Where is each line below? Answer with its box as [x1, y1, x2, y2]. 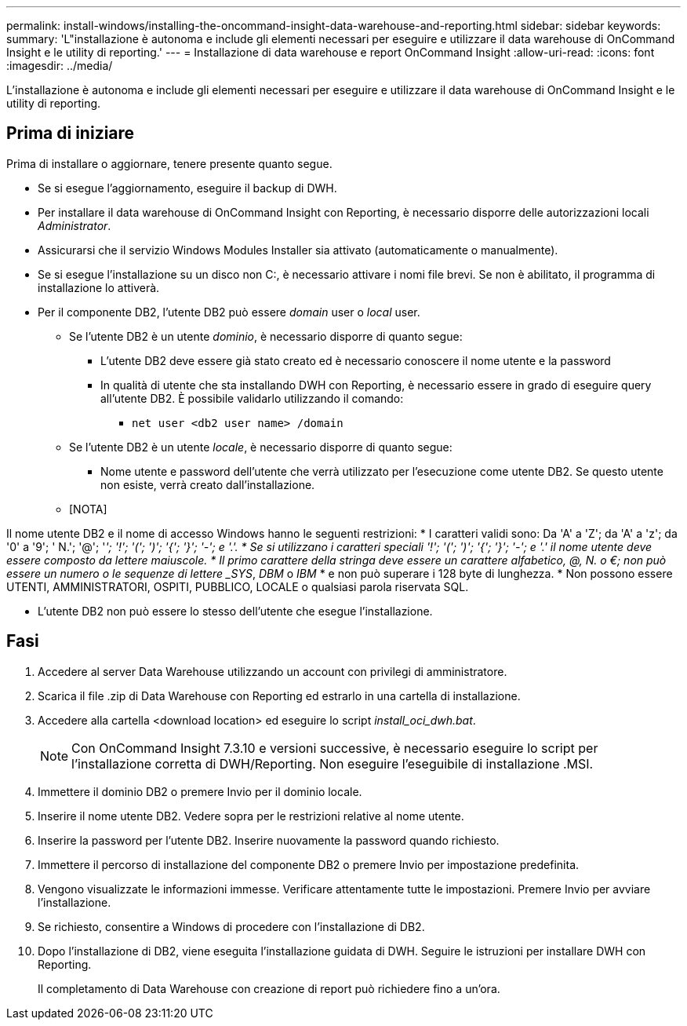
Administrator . [38, 218, 111, 232]
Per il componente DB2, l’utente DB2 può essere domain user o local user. [38, 305, 420, 319]
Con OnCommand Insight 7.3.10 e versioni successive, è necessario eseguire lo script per [71, 739, 598, 756]
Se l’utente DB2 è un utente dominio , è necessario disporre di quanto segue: [69, 329, 463, 343]
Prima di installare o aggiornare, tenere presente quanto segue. [6, 156, 333, 170]
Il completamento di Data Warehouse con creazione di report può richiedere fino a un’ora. [38, 981, 500, 995]
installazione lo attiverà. [38, 280, 160, 294]
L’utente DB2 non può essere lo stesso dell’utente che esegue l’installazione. [38, 604, 433, 618]
